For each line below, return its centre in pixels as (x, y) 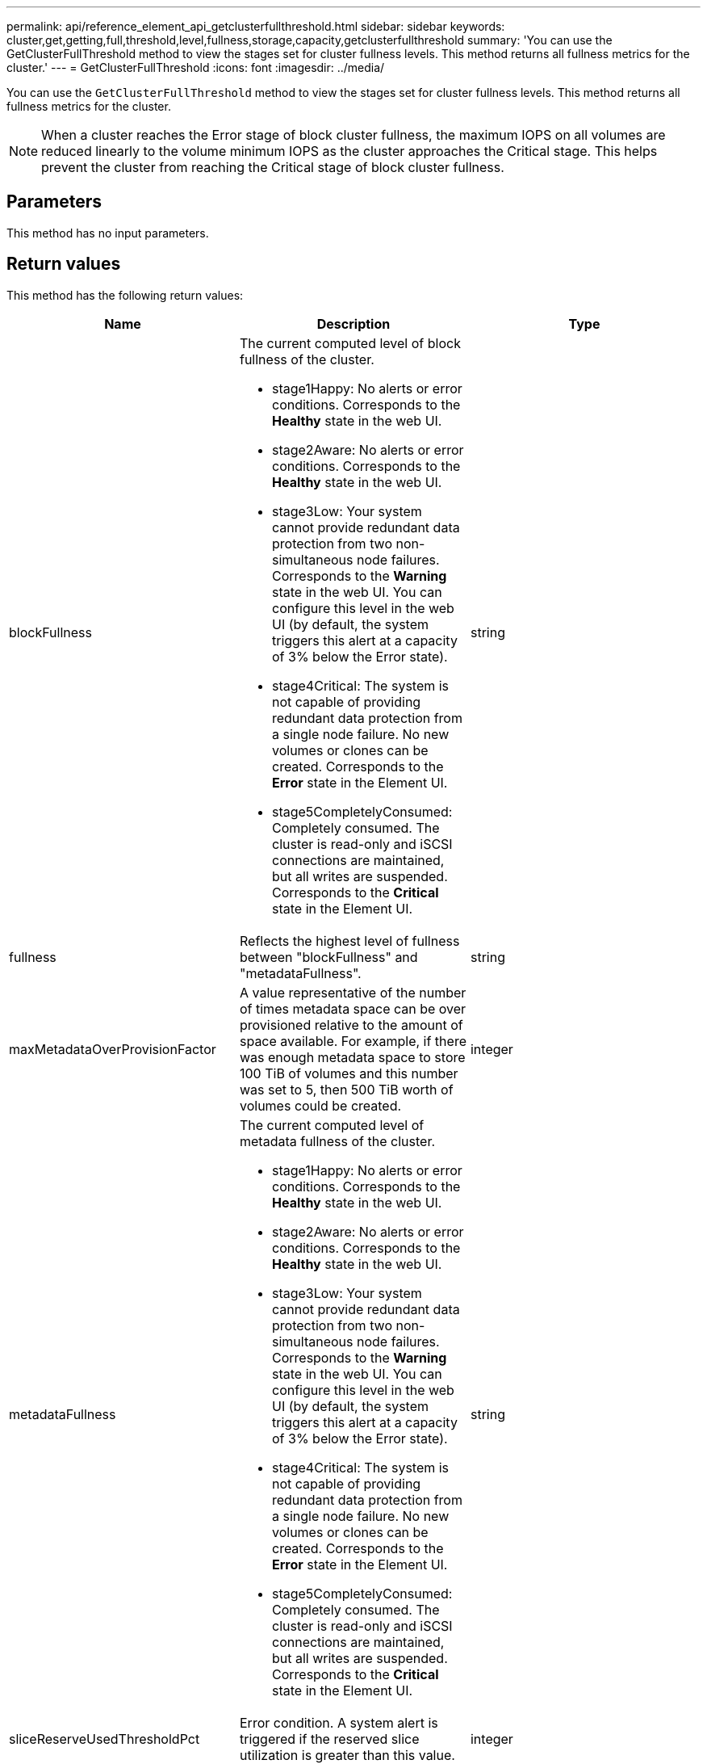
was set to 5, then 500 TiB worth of (346, 1089)
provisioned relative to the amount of (351, 1025)
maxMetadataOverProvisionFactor (113, 1049)
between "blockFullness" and (328, 957)
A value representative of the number (353, 992)
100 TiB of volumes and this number (349, 1073)
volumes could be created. (320, 1105)
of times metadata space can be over (353, 1008)
